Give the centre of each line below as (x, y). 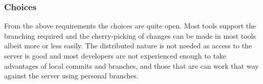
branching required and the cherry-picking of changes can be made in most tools (130, 35)
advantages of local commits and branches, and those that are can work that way (131, 65)
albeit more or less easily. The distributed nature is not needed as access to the (128, 46)
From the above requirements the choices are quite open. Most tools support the (130, 26)
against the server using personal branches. (71, 76)
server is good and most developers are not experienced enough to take (115, 55)
